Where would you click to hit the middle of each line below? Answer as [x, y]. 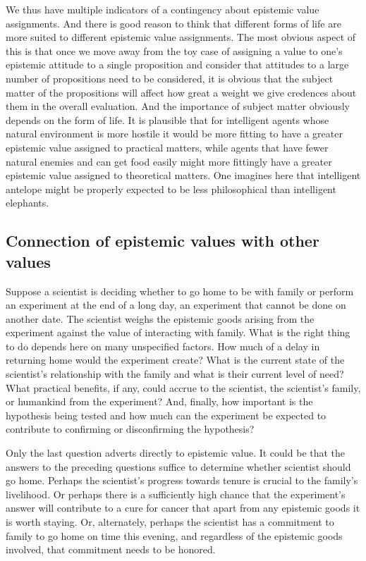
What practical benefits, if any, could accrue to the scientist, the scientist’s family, [183, 387]
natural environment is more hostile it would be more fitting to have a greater [174, 134]
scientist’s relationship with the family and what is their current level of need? [175, 374]
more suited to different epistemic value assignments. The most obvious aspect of [181, 37]
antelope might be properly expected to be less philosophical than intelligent [171, 189]
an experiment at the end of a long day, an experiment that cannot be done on [176, 305]
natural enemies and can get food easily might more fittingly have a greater [169, 161]
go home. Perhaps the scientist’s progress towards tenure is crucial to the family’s [182, 480]
